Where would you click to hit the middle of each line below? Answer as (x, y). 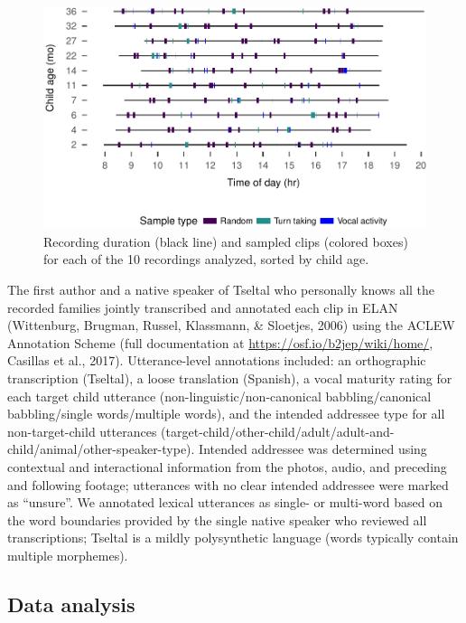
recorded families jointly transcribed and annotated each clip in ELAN (203, 307)
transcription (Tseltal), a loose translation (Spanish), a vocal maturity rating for (230, 378)
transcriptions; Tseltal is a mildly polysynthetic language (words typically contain (233, 538)
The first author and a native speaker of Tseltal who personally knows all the (221, 290)
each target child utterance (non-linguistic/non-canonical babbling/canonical (219, 396)
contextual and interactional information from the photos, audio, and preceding (227, 467)
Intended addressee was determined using (313, 449)
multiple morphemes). (68, 555)
